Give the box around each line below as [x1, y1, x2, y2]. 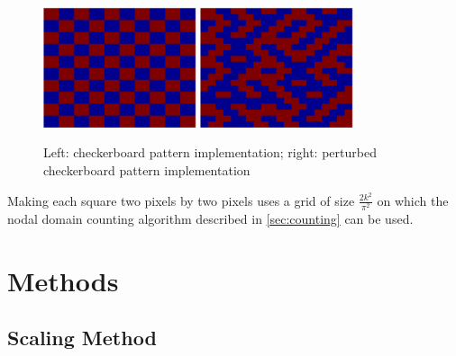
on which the [377, 191, 449, 209]
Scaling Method [7, 324, 157, 352]
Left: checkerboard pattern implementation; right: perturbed [43, 143, 377, 162]
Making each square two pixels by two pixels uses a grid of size [7, 191, 355, 209]
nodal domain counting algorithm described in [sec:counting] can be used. [7, 209, 414, 227]
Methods [7, 262, 119, 298]
